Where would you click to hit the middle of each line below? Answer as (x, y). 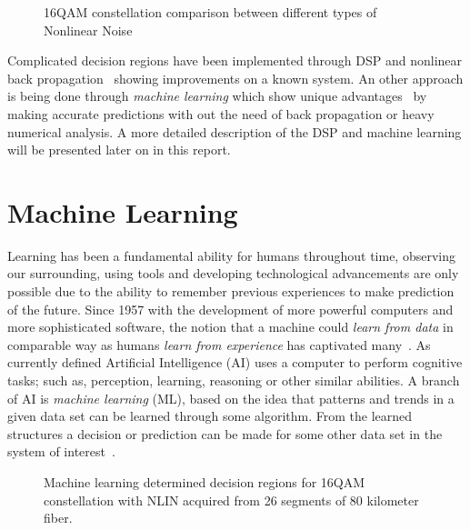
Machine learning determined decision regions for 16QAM (205, 482)
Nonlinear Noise (88, 30)
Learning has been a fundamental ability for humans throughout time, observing (231, 255)
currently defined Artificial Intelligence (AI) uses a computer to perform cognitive (235, 362)
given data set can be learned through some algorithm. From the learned (210, 416)
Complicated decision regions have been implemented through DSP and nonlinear (235, 60)
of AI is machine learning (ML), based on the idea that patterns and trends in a (231, 398)
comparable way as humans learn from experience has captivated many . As (219, 344)
